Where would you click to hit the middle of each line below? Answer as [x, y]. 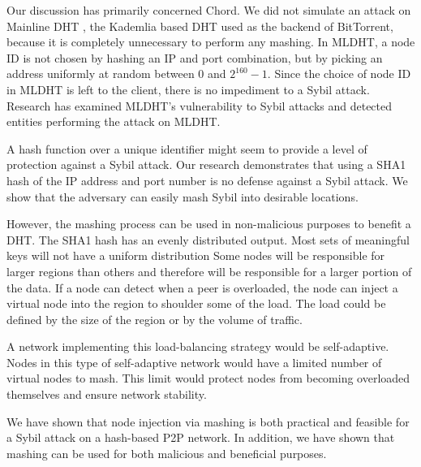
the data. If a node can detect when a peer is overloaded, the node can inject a [202, 287]
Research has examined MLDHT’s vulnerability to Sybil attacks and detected [200, 105]
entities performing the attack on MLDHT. [114, 121]
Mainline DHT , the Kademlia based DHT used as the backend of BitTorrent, [200, 26]
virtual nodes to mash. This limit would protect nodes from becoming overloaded [208, 378]
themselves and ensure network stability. [107, 394]
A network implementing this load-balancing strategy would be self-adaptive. [198, 346]
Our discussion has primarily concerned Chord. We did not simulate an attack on [209, 10]
